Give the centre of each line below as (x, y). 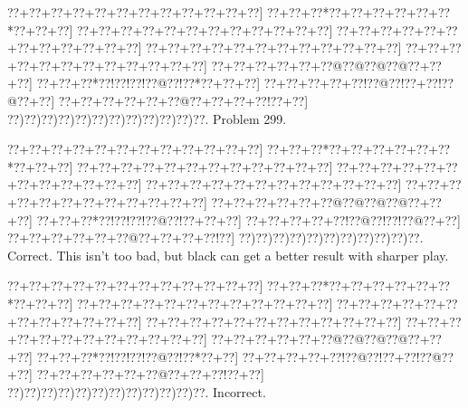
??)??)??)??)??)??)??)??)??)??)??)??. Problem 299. (147, 118)
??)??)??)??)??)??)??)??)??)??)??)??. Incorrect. (137, 391)
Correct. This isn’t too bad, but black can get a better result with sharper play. (228, 255)
